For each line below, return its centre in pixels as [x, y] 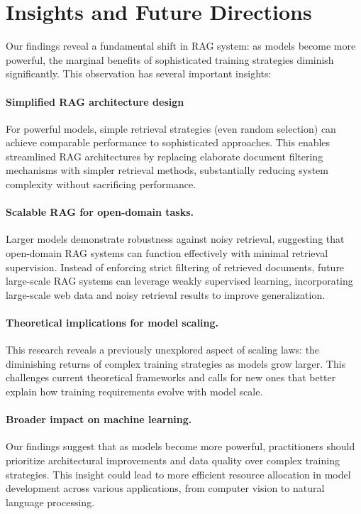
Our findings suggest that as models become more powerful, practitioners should [180, 446]
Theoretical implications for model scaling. [112, 323]
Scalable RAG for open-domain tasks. [100, 212]
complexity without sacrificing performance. [101, 184]
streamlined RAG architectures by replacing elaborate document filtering [165, 156]
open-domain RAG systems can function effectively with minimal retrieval [167, 253]
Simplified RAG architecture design [95, 101]
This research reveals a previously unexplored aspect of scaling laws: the [163, 350]
